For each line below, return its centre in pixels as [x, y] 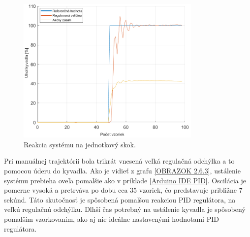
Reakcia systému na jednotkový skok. [80, 144]
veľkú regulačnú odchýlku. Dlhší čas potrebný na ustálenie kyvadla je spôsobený [125, 209]
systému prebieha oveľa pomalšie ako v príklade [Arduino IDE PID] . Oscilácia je [125, 180]
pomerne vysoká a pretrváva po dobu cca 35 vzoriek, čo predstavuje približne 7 [123, 190]
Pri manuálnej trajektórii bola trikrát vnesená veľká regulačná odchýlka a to [119, 161]
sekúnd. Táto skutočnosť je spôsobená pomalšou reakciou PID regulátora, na [120, 199]
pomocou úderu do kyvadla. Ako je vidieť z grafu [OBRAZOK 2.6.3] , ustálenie [122, 171]
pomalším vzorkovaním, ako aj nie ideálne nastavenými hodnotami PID [111, 219]
